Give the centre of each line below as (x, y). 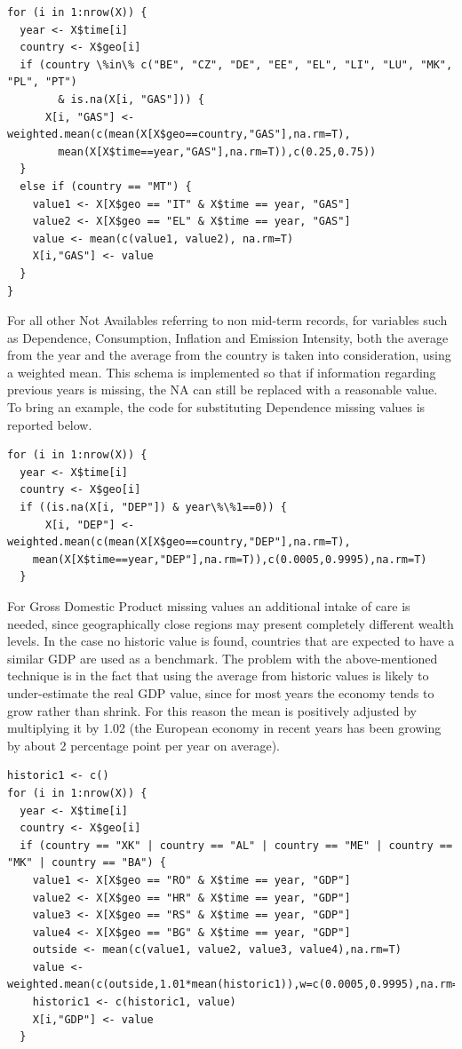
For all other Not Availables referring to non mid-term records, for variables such (227, 320)
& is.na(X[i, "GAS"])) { (131, 99)
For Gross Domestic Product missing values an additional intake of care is (209, 606)
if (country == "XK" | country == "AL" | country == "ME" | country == (236, 845)
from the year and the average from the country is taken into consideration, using (229, 355)
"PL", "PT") (42, 82)
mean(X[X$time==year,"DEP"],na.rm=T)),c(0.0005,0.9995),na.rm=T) (230, 559)
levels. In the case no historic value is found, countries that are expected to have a (231, 641)
